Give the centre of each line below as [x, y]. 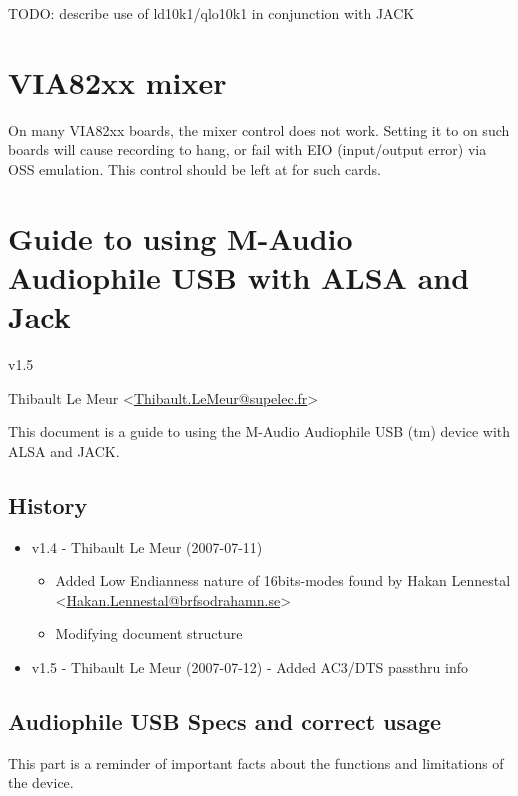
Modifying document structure [149, 633]
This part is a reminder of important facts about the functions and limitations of [256, 762]
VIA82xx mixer [117, 81]
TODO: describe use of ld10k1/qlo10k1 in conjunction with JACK [211, 13]
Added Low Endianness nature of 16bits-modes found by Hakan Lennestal [283, 580]
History [48, 504]
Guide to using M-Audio [180, 237]
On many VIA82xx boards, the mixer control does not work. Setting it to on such [259, 129]
